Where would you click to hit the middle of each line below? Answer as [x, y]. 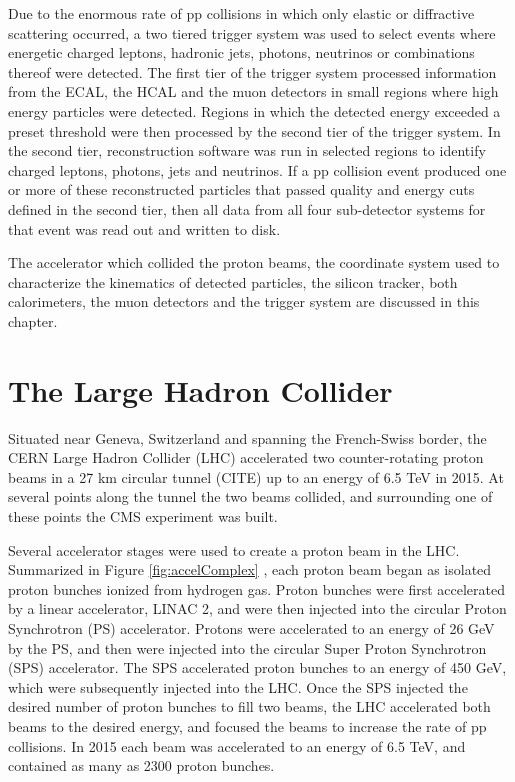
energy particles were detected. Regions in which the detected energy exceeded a [254, 110]
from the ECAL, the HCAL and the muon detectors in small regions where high [253, 91]
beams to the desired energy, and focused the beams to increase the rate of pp [247, 725]
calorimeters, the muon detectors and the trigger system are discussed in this [244, 301]
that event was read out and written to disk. [144, 228]
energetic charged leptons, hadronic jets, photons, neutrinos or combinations [241, 52]
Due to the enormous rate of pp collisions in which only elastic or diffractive [241, 13]
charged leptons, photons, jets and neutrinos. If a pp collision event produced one [257, 169]
